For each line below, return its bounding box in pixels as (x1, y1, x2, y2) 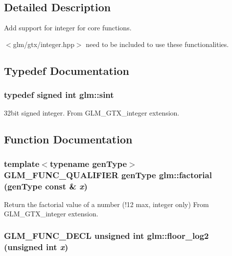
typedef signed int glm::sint (4, 89, 114, 101)
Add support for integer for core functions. (4, 23, 132, 33)
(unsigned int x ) (4, 240, 69, 253)
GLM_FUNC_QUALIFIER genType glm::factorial (4, 168, 212, 181)
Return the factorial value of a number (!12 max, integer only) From (4, 199, 209, 209)
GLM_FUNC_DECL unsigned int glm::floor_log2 (4, 229, 209, 241)
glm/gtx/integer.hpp (13, 39, 74, 49)
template (4, 157, 40, 169)
